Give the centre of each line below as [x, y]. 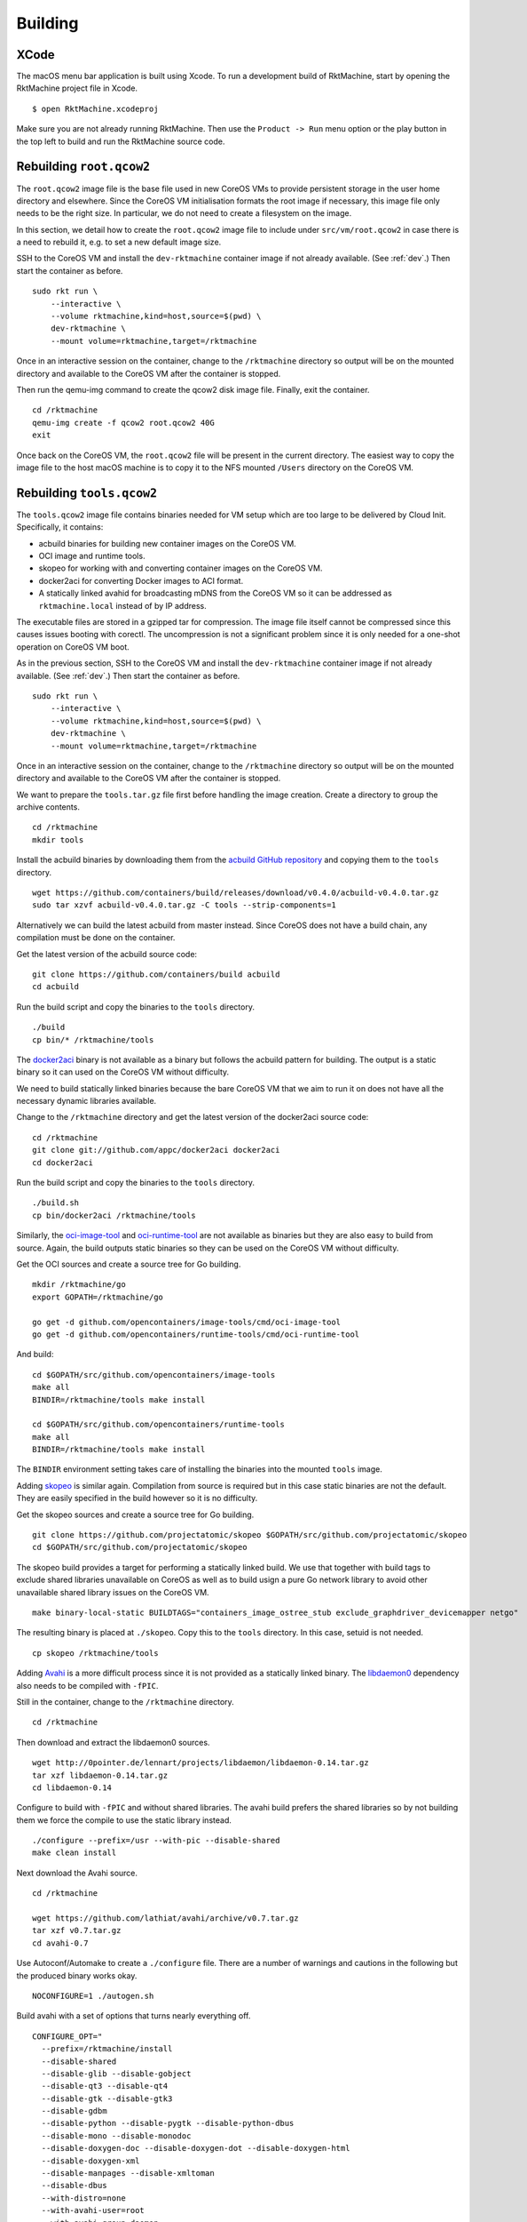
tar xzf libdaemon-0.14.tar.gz [100, 1775]
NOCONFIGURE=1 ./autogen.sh [93, 1996]
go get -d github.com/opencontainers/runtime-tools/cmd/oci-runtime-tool [196, 1334]
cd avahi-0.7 [60, 1943]
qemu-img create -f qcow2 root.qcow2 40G [123, 423]
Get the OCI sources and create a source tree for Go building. [129, 1264]
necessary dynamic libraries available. [87, 1101]
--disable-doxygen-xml [90, 2161]
